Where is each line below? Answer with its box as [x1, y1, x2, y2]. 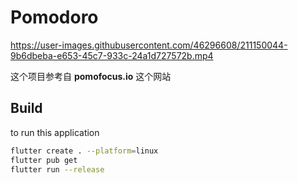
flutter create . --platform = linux [10, 146, 159, 156]
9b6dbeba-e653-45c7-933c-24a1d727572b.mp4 [10, 49, 214, 61]
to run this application [10, 126, 100, 138]
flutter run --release [10, 164, 105, 175]
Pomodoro [10, 6, 99, 29]
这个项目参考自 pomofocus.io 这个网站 [10, 70, 172, 82]
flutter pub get [10, 155, 78, 165]
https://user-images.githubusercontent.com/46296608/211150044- [10, 39, 288, 51]
